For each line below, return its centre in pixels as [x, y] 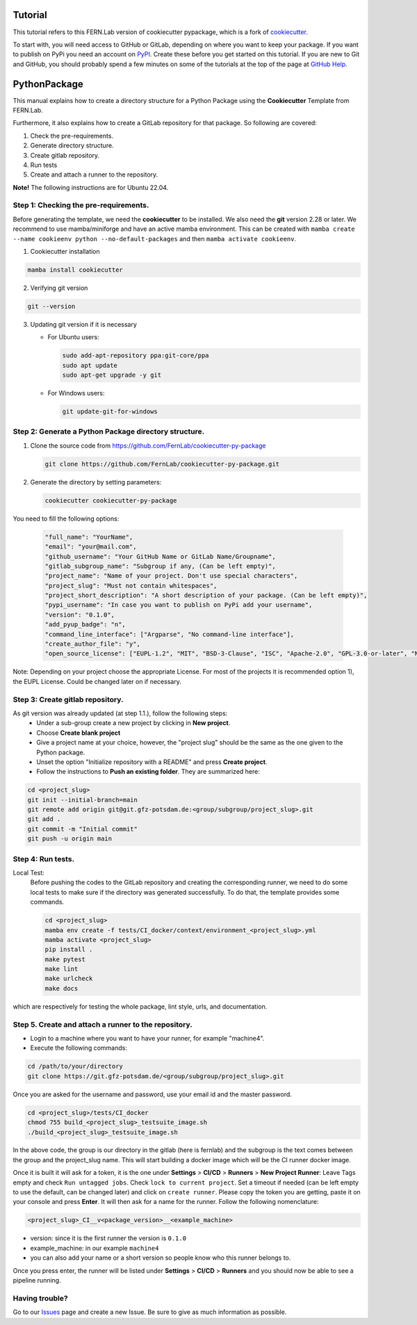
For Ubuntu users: [74, 337]
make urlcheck [69, 979]
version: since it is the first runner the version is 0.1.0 [108, 1238]
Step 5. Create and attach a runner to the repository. [103, 1024]
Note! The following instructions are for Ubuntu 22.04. [91, 187]
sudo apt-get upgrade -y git [112, 375]
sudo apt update [90, 365]
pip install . [69, 950]
